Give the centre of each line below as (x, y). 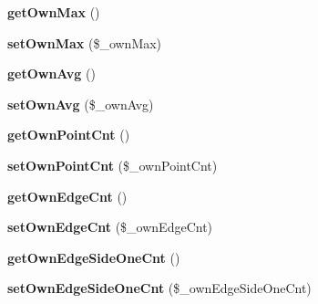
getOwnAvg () (51, 73)
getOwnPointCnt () (69, 135)
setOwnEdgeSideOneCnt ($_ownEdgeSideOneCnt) (159, 288)
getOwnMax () (54, 12)
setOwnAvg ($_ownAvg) (81, 104)
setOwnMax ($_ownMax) (85, 42)
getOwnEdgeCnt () (67, 196)
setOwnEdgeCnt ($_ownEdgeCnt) (110, 227)
